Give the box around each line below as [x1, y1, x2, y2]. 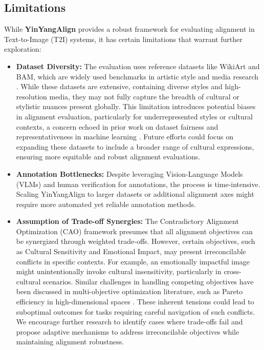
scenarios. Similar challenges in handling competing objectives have [42, 276, 254, 286]
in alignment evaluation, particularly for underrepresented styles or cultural [16, 111, 253, 121]
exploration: [4, 44, 41, 54]
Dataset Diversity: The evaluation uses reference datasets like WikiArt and [16, 60, 260, 71]
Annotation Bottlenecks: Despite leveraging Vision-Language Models [16, 168, 243, 179]
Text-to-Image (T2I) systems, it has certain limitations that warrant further [4, 33, 243, 44]
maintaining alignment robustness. [16, 336, 124, 347]
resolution [16, 91, 47, 101]
